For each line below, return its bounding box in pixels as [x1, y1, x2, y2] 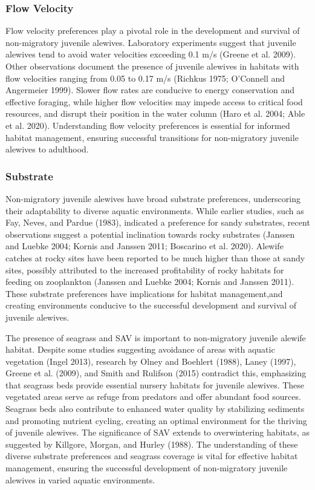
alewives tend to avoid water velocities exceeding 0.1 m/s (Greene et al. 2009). [5, 48, 296, 60]
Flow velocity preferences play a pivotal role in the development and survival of [5, 24, 300, 37]
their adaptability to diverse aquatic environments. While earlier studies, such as [5, 204, 304, 217]
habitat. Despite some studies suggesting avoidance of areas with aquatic [5, 343, 275, 356]
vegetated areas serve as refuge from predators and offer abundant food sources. [5, 390, 301, 403]
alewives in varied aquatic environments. [5, 473, 155, 486]
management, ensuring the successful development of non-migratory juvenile [5, 462, 288, 474]
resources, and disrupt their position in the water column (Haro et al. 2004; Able [5, 107, 305, 120]
